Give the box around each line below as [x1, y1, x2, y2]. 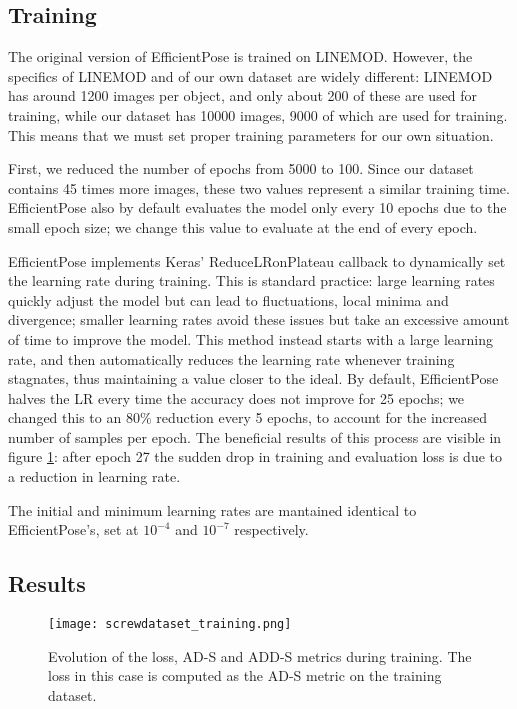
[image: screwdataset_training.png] [48, 617, 292, 632]
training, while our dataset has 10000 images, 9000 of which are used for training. [8, 104, 508, 125]
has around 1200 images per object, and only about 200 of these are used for [8, 85, 478, 106]
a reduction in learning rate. [8, 466, 181, 487]
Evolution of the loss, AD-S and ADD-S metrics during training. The [48, 645, 472, 666]
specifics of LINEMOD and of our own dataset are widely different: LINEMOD [8, 65, 493, 86]
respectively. [234, 519, 309, 540]
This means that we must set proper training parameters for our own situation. [8, 124, 494, 145]
